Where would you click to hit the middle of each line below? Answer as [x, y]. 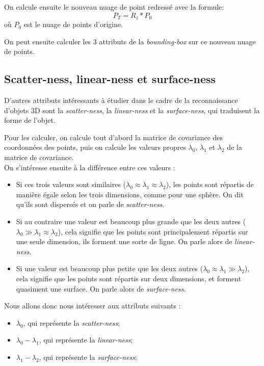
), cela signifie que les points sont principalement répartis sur [153, 231]
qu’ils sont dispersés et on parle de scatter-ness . [90, 204]
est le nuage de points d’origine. [73, 24]
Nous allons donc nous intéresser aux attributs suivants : [93, 306]
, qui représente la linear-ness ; [86, 340]
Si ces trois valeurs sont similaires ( [71, 184]
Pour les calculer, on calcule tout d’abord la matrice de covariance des [114, 137]
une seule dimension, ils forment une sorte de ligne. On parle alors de [124, 241]
